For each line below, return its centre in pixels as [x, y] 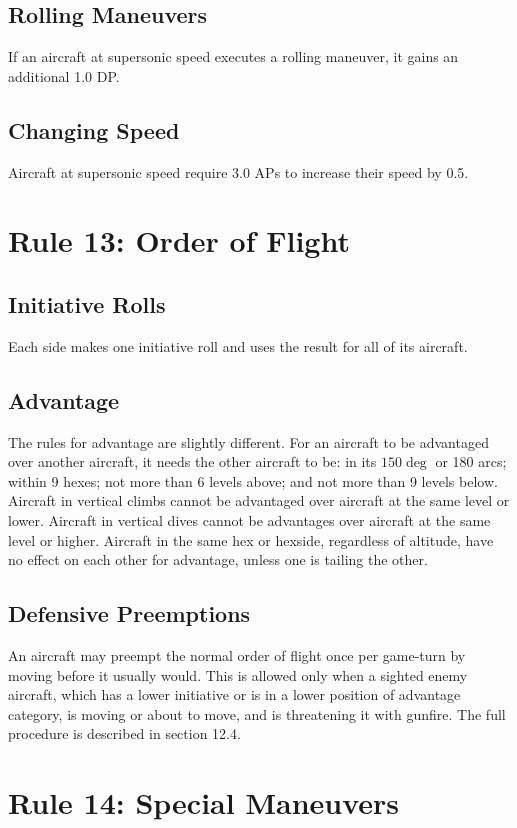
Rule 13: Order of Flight [179, 240]
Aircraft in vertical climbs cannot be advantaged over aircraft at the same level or [259, 500]
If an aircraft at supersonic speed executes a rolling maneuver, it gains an [233, 56]
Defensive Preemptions [129, 613]
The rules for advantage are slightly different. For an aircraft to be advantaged [248, 441]
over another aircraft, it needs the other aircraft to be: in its [192, 461]
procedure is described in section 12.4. [124, 733]
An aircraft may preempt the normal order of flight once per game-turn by [237, 654]
